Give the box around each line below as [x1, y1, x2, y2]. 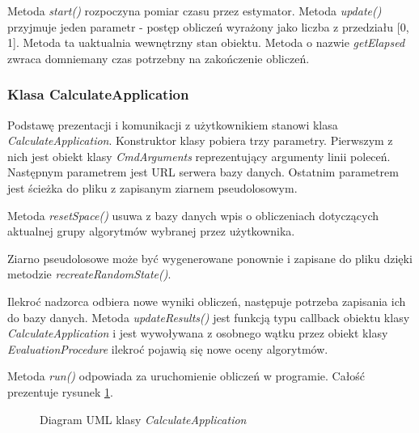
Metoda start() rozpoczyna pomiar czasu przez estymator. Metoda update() [7, 2, 382, 19]
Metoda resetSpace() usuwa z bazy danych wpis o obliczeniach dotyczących [7, 206, 379, 223]
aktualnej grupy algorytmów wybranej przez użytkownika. [7, 223, 295, 240]
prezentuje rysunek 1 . [7, 383, 113, 400]
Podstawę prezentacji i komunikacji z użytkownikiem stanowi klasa [7, 116, 338, 133]
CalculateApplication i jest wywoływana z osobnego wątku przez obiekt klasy [7, 325, 388, 342]
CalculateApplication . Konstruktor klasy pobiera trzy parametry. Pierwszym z [7, 132, 393, 149]
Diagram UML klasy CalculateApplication [40, 410, 247, 427]
